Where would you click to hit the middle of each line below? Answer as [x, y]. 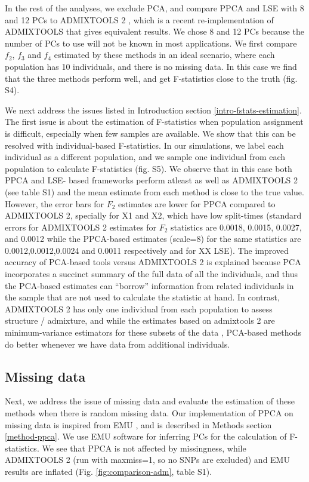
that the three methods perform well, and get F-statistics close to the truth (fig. [151, 78]
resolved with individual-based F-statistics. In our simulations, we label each [144, 145]
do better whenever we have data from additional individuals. [118, 344]
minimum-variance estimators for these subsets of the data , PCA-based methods [153, 332]
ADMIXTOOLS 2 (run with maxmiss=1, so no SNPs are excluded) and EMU [147, 460]
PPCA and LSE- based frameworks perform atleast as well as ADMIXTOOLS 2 [151, 180]
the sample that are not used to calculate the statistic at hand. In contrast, [142, 297]
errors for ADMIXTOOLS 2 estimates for [81, 227]
